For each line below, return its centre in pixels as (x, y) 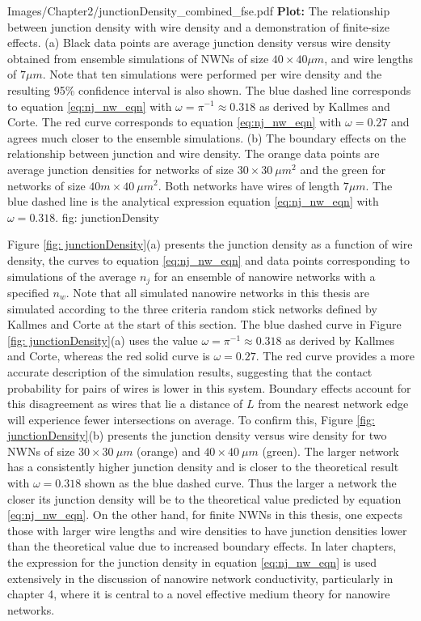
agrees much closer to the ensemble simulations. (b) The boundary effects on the (207, 137)
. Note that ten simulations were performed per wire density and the (212, 74)
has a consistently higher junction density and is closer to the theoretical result (203, 467)
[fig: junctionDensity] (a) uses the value (103, 340)
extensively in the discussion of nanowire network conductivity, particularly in (200, 578)
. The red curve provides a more (335, 356)
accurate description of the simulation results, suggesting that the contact (190, 371)
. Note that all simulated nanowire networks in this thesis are (218, 292)
